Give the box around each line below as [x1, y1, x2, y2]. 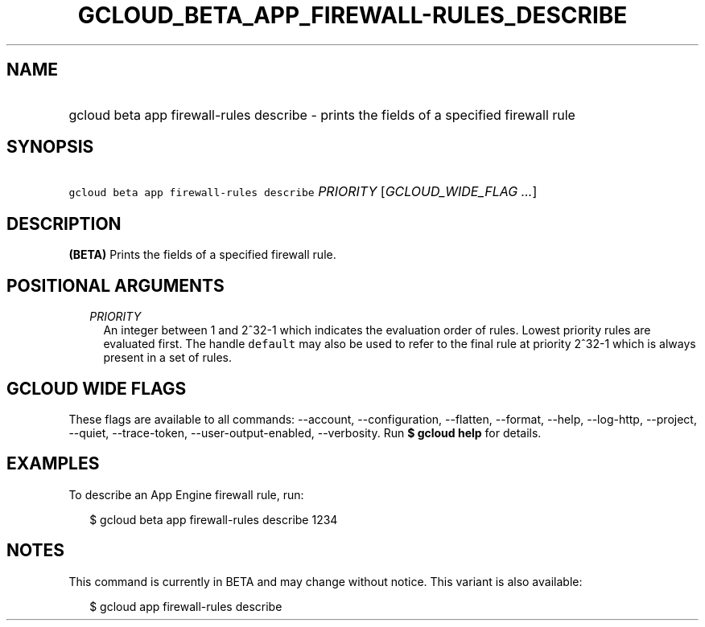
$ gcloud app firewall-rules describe [89, 599, 282, 613]
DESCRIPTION [6, 213, 122, 234]
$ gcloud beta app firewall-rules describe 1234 [89, 512, 338, 527]
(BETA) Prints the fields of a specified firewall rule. [68, 248, 336, 262]
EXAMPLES [6, 453, 100, 474]
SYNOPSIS [6, 137, 94, 158]
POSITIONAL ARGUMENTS [6, 275, 225, 296]
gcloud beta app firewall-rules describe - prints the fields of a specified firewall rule [68, 106, 575, 123]
